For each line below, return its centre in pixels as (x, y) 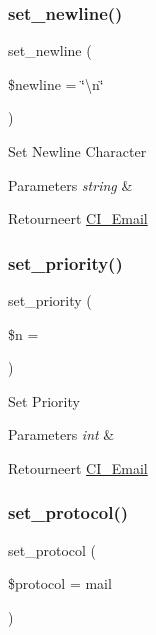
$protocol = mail (60, 583)
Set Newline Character (77, 151)
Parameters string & (70, 184)
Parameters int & (61, 434)
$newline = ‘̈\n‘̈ (56, 83)
